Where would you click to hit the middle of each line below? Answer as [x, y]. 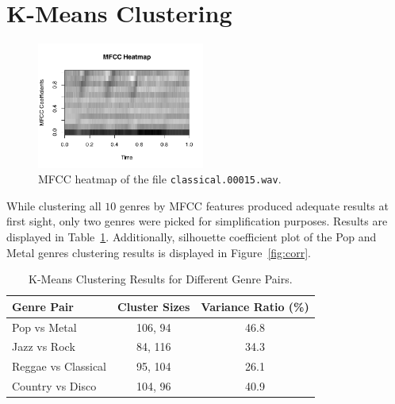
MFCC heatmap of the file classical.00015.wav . [160, 179]
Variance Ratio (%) [255, 306]
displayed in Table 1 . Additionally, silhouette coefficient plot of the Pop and [192, 236]
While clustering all [54, 205]
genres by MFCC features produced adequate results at [254, 205]
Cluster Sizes [154, 306]
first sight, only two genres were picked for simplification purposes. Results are [197, 221]
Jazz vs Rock [44, 346]
